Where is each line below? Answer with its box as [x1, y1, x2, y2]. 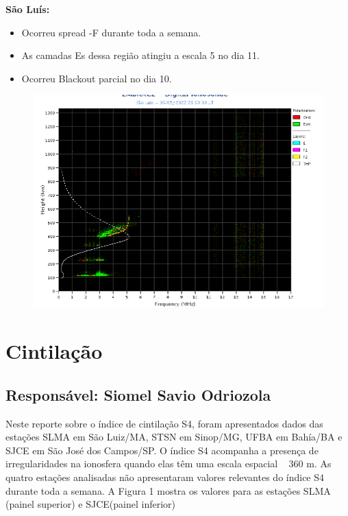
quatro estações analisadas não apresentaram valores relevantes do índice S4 [5, 470, 325, 484]
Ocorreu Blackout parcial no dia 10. [21, 71, 172, 85]
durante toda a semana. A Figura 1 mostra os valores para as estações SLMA [5, 483, 331, 497]
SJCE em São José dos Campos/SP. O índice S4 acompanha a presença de [5, 443, 319, 457]
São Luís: [5, 2, 50, 16]
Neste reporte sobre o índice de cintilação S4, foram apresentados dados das [5, 416, 323, 430]
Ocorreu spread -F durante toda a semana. [21, 25, 201, 39]
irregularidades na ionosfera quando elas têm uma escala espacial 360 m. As [5, 456, 332, 471]
